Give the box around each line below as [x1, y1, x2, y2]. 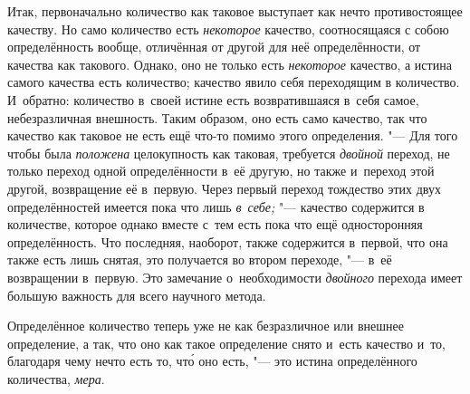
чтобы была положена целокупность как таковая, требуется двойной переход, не [7, 143, 450, 162]
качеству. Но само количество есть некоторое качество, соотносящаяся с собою [7, 19, 449, 38]
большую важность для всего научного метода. [7, 285, 266, 304]
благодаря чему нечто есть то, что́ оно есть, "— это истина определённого [7, 351, 417, 370]
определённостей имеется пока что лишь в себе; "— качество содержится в [7, 197, 425, 216]
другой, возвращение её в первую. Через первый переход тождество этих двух [7, 178, 441, 197]
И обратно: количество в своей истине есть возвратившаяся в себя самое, [7, 90, 419, 109]
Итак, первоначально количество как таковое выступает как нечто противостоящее [7, 2, 463, 20]
